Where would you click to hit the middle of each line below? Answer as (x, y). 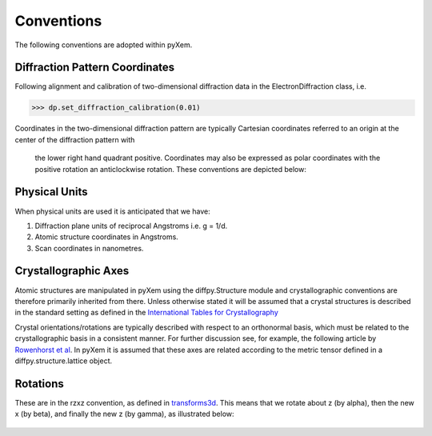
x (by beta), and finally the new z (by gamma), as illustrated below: (125, 414)
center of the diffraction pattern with (75, 139)
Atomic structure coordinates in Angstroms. (107, 237)
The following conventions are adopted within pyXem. (104, 45)
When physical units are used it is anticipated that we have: (113, 211)
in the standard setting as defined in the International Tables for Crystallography (147, 313)
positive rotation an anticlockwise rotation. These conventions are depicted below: (171, 169)
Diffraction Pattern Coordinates (95, 68)
